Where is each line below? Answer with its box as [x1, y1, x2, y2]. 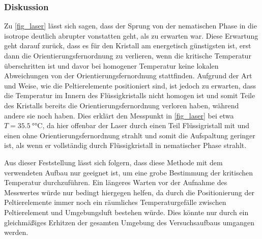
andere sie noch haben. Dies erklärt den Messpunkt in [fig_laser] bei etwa [4, 110, 234, 121]
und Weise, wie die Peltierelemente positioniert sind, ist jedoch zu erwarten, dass [4, 80, 256, 91]
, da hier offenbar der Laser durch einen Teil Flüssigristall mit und [42, 120, 250, 131]
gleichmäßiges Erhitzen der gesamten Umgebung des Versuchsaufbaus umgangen [4, 217, 254, 227]
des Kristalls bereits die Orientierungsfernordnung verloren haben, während [4, 100, 239, 110]
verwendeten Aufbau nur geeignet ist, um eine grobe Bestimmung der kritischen [4, 167, 253, 177]
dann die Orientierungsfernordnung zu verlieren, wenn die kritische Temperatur [4, 50, 251, 61]
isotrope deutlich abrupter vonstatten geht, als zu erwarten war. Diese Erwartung [4, 30, 258, 41]
